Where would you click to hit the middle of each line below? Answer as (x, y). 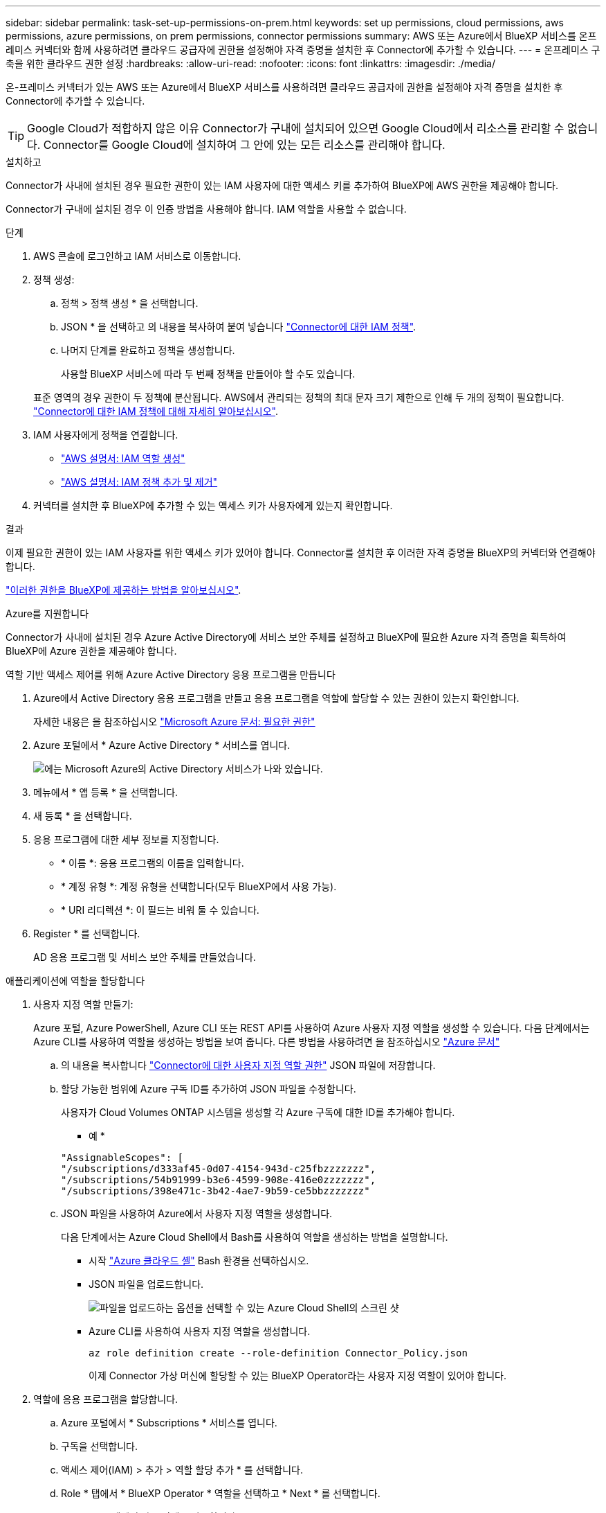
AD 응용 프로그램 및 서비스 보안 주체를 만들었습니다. (145, 957)
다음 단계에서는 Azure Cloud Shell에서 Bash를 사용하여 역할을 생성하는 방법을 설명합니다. (255, 1237)
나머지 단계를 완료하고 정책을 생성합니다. (148, 350)
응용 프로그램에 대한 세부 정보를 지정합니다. (126, 839)
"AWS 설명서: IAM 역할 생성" (123, 458)
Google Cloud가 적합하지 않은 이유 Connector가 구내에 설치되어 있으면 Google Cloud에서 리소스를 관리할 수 (296, 128)
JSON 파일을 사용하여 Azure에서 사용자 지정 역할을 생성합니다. (197, 1213)
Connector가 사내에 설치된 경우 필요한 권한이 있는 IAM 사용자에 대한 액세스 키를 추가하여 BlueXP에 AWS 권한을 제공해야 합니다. (282, 185)
